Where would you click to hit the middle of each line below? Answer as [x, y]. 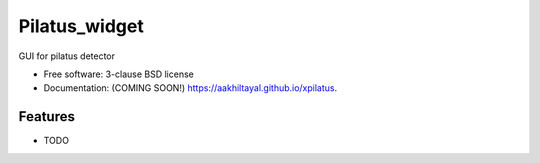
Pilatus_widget [81, 26]
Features [46, 116]
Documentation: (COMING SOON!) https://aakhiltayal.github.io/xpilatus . [190, 88]
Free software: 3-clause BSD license [118, 74]
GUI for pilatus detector [66, 56]
